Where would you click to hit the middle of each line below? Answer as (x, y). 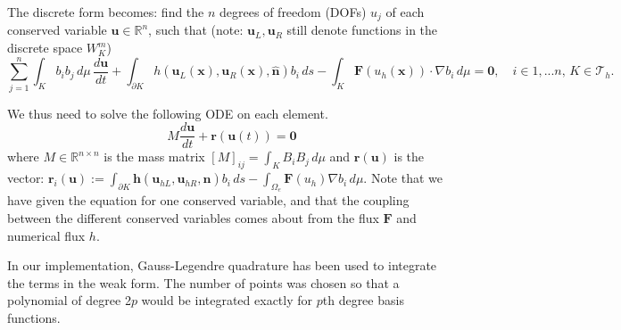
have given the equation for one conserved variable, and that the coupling (208, 200)
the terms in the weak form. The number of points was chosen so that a (203, 282)
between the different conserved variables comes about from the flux (193, 218)
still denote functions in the (362, 30)
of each (405, 12)
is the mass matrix (154, 157)
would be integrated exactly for (227, 300)
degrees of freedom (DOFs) (293, 12)
